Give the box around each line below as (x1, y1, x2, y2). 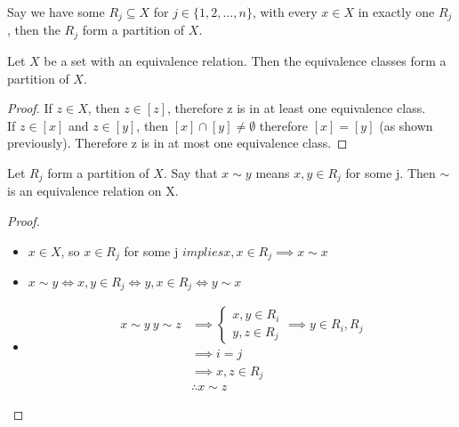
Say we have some (7, 3, 105, 20)
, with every (252, 3, 318, 20)
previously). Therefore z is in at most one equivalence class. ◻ (7, 133, 348, 152)
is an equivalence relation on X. (7, 181, 179, 200)
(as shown (379, 116, 433, 134)
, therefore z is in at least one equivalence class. (167, 99, 426, 117)
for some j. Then (345, 163, 436, 181)
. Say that (163, 163, 218, 181)
